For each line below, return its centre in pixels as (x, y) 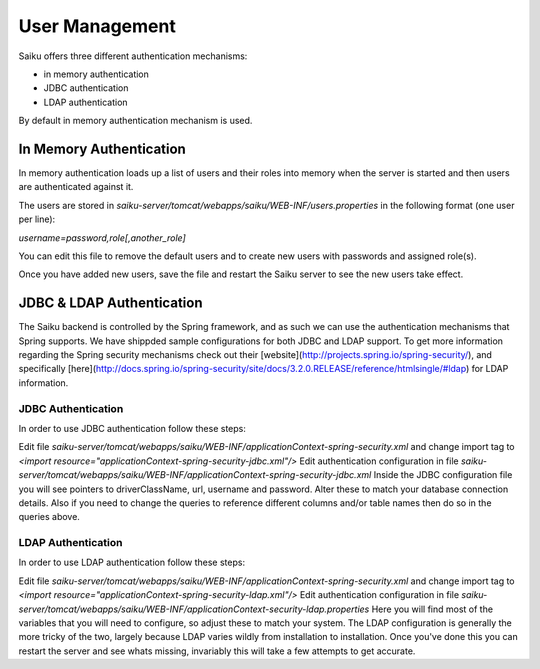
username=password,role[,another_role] (102, 237)
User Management (97, 26)
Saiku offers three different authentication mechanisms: (133, 56)
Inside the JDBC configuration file (443, 475)
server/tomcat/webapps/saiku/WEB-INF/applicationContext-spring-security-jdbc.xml (195, 475)
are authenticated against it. (76, 187)
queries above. (49, 517)
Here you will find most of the (432, 609)
